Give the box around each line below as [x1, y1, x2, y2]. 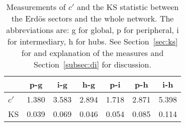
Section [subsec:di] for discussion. [34, 58, 151, 70]
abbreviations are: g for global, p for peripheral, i [6, 24, 179, 35]
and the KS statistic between [77, 1, 179, 12]
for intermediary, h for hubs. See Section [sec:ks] [7, 35, 178, 47]
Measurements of [6, 1, 66, 12]
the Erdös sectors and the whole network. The [11, 12, 174, 24]
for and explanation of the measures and [21, 47, 164, 58]
